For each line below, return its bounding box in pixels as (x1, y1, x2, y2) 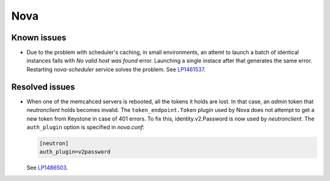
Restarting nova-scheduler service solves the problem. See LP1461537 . (26, 65, 206, 73)
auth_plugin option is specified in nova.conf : (26, 123, 145, 131)
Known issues (11, 32, 67, 43)
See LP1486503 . (26, 164, 68, 171)
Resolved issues (11, 81, 76, 92)
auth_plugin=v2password (39, 149, 111, 155)
